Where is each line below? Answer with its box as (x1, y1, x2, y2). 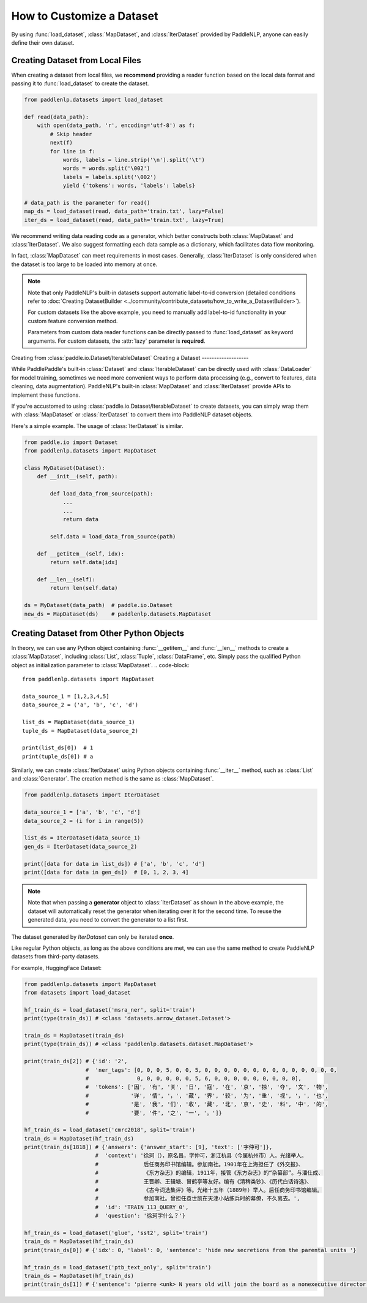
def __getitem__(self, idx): (37, 550, 125, 557)
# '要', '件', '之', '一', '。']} (85, 1109, 223, 1116)
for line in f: (50, 148, 96, 155)
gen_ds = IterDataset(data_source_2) (24, 843, 138, 850)
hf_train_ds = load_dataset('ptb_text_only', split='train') (24, 1264, 212, 1271)
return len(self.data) (50, 584, 119, 592)
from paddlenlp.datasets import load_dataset (24, 96, 163, 104)
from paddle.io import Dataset (24, 438, 119, 446)
